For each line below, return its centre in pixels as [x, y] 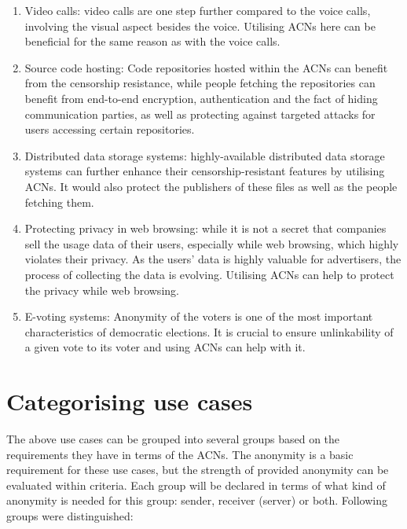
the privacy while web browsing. [102, 290]
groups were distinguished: [70, 515]
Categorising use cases [130, 401]
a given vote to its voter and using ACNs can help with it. [165, 347]
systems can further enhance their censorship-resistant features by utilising [205, 171]
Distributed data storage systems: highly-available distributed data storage [205, 155]
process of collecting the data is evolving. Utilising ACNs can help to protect [209, 274]
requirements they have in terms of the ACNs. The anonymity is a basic [180, 454]
